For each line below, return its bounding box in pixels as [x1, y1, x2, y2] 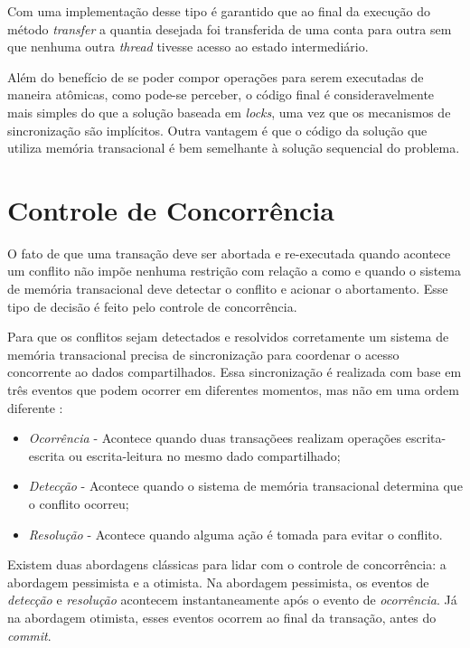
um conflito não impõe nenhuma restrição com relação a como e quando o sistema [7, 261, 461, 280]
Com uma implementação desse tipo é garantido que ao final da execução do [7, 2, 430, 20]
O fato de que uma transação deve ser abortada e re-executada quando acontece [7, 243, 451, 262]
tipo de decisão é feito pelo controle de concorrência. [7, 296, 297, 315]
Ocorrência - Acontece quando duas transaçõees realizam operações [28, 428, 402, 447]
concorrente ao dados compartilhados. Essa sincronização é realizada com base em [7, 362, 462, 381]
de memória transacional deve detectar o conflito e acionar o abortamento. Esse [7, 279, 448, 298]
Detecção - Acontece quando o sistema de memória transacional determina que [28, 476, 463, 495]
